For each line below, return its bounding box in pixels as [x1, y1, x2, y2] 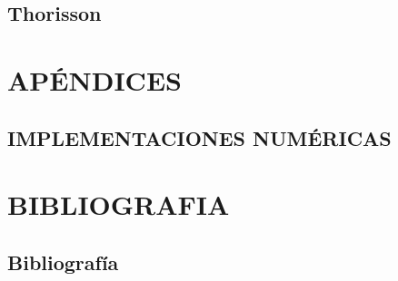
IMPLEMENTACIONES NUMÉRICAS [7, 123, 392, 151]
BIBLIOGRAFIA [7, 186, 230, 223]
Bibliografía [7, 247, 119, 276]
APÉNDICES [7, 61, 182, 98]
